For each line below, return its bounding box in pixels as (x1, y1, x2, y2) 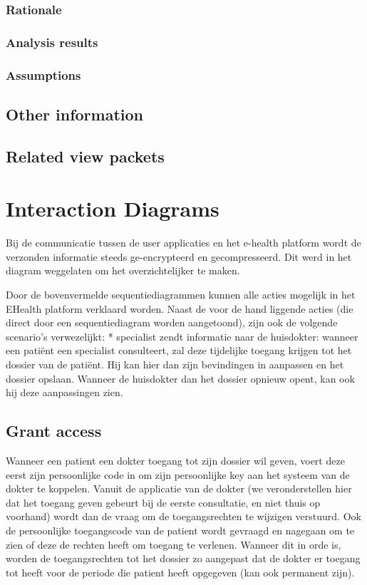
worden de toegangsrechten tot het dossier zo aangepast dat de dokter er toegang (6, 551, 361, 566)
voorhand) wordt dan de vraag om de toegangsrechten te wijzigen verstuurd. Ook (6, 509, 361, 524)
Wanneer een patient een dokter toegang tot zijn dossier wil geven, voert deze (6, 452, 345, 467)
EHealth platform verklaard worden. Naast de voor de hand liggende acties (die (6, 301, 353, 316)
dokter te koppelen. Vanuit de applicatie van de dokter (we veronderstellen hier (6, 481, 352, 496)
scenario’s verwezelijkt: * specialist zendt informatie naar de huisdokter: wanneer (6, 328, 358, 343)
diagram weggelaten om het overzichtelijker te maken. (6, 263, 240, 278)
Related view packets (6, 145, 165, 167)
